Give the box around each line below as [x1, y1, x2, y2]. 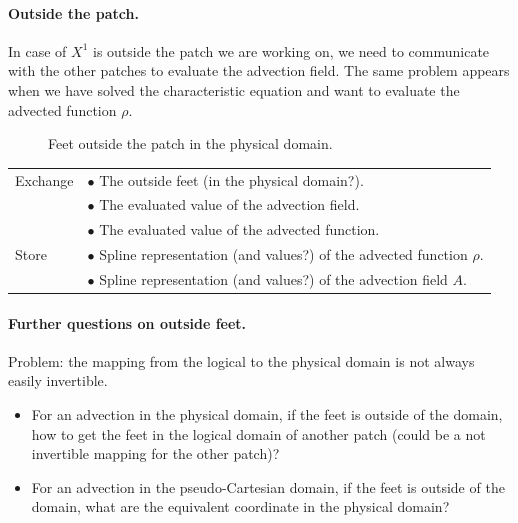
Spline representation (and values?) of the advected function [99, 244, 468, 265]
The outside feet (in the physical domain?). [99, 169, 364, 190]
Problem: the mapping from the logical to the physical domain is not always [8, 350, 475, 371]
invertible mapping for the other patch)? [31, 443, 280, 464]
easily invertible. [8, 370, 108, 391]
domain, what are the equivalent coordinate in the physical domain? [31, 496, 450, 517]
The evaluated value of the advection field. [99, 194, 360, 215]
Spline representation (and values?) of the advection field [99, 268, 448, 289]
